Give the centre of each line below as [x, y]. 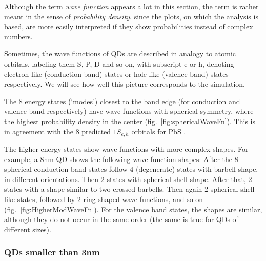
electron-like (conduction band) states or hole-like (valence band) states [116, 74]
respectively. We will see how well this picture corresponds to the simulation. [125, 84]
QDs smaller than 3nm [52, 252]
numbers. [18, 36]
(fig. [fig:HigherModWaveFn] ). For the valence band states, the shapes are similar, [133, 209]
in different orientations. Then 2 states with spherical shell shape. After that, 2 [128, 179]
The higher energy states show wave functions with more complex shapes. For [126, 148]
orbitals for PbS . [159, 131]
